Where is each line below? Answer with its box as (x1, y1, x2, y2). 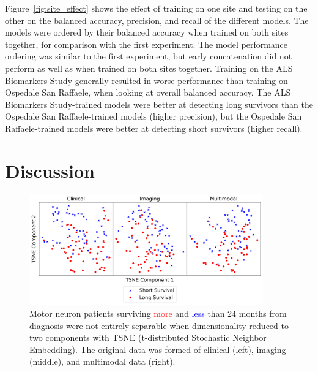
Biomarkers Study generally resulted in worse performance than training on (5, 74, 288, 86)
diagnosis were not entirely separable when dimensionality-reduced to (29, 319, 289, 332)
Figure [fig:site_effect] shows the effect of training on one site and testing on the (5, 2, 308, 14)
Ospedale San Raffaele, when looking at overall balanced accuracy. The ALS (5, 86, 291, 99)
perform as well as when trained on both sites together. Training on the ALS (5, 61, 293, 74)
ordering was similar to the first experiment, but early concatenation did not (5, 50, 292, 63)
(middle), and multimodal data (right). (29, 355, 176, 368)
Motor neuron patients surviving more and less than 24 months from (29, 306, 287, 319)
